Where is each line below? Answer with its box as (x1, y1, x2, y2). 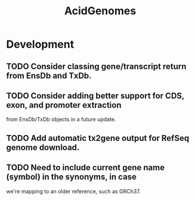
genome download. (6, 142, 80, 152)
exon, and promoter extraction (6, 100, 122, 110)
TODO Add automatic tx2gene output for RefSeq (6, 133, 190, 143)
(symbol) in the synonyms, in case (6, 172, 137, 182)
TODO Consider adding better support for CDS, (6, 90, 185, 100)
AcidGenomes (64, 4, 137, 18)
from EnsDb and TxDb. (6, 70, 92, 81)
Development (6, 37, 75, 51)
